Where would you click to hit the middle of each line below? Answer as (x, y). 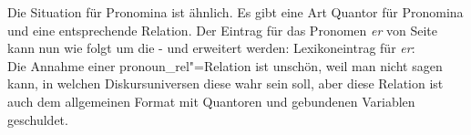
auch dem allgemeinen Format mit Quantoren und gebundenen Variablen (211, 101)
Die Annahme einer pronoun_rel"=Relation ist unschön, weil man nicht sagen (225, 65)
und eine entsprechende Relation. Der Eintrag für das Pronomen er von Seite (223, 30)
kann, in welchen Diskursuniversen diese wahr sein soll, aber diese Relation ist (225, 83)
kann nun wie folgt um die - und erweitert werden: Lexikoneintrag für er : (211, 48)
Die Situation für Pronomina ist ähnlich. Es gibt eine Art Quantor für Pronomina (235, 12)
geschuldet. (38, 119)
